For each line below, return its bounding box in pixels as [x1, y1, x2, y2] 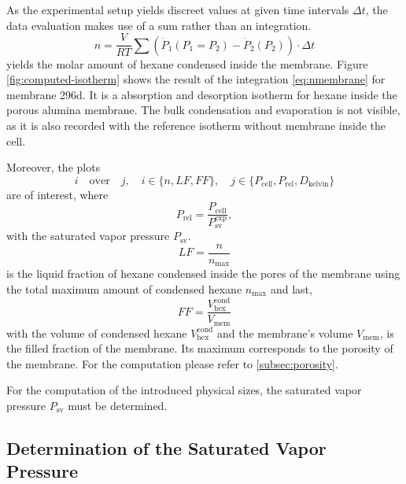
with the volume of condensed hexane [6, 324, 187, 341]
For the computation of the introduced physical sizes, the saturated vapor [6, 382, 362, 398]
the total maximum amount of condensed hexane [6, 280, 242, 297]
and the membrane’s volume [216, 324, 353, 341]
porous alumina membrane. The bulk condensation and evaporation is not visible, [6, 102, 400, 118]
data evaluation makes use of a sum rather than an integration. [6, 17, 312, 33]
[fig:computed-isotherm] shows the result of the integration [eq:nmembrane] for [6, 71, 386, 87]
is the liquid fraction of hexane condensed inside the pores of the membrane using [6, 265, 400, 282]
